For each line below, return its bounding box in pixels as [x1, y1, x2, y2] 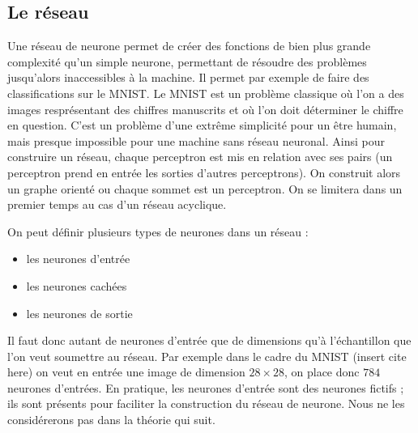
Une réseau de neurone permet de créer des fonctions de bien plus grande [7, 37, 371, 54]
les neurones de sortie [26, 304, 133, 321]
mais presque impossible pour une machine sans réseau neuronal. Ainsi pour [7, 132, 385, 149]
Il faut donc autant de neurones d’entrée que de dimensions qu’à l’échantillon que [7, 332, 412, 349]
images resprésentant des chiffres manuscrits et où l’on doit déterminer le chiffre [7, 100, 403, 117]
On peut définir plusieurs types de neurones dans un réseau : [7, 223, 309, 240]
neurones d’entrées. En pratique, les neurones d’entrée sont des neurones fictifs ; [7, 379, 404, 396]
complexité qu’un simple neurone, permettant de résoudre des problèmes [7, 53, 367, 70]
